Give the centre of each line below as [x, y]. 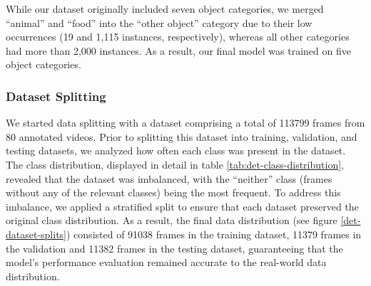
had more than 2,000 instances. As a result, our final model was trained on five [178, 50]
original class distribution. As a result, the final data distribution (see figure [172, 220]
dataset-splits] [36, 234]
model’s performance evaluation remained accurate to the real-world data [166, 262]
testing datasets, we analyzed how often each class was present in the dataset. [176, 150]
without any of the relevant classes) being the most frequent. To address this [173, 192]
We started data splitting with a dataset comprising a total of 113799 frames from [185, 123]
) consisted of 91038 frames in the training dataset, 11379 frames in [214, 234]
